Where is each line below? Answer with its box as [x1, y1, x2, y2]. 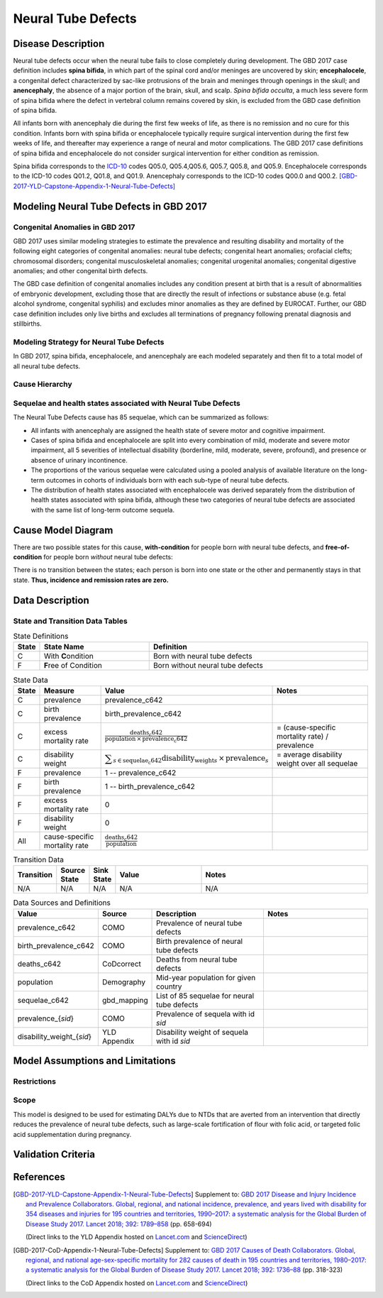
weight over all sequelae [277, 758, 358, 768]
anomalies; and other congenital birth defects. [13, 267, 148, 275]
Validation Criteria [13, 1148, 96, 1160]
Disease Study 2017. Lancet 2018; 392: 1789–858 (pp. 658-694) [26, 1219, 212, 1228]
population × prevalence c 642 [104, 735, 188, 744]
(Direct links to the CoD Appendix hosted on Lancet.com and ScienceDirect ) [26, 1278, 248, 1287]
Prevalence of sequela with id [156, 1008, 255, 1018]
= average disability [277, 749, 343, 759]
